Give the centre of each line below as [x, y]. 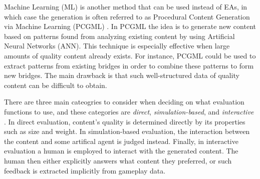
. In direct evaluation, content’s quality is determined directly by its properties [125, 121]
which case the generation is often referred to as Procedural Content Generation [127, 16]
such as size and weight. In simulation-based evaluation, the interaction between [127, 131]
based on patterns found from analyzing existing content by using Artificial [119, 36]
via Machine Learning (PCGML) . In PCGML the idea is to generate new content [130, 26]
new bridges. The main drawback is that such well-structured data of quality [122, 75]
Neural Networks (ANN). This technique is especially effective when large [117, 46]
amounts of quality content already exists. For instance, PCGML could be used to [130, 55]
